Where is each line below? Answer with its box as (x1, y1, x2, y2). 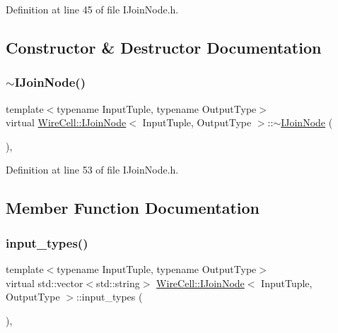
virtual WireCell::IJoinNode (6, 115, 127, 130)
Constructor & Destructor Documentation (6, 36, 322, 58)
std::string (96, 275, 140, 290)
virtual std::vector (6, 275, 83, 290)
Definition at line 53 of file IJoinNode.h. (6, 162, 179, 177)
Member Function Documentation (6, 197, 260, 219)
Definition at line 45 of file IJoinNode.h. (6, 2, 179, 16)
